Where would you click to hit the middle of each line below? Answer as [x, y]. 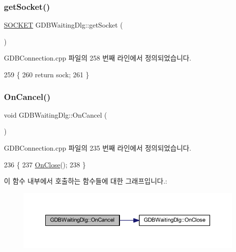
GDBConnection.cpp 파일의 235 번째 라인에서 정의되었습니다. [98, 148]
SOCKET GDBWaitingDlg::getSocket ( [63, 25]
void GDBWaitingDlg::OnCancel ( [56, 114]
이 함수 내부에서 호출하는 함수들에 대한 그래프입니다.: [86, 181]
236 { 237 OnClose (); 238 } [45, 164]
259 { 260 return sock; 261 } [47, 74]
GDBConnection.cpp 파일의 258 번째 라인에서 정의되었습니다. [98, 58]
